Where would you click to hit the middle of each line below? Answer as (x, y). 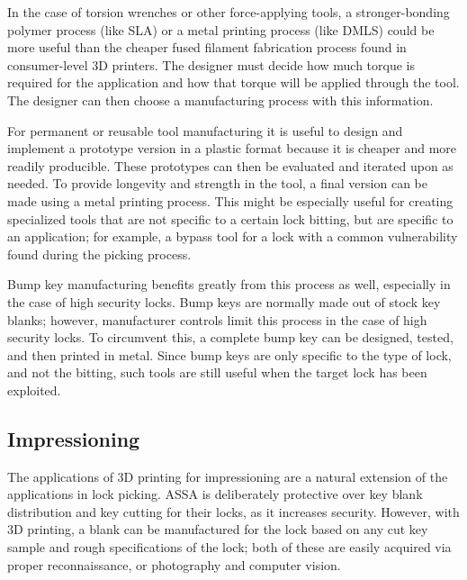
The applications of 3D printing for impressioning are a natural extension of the (228, 476)
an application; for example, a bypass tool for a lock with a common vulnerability (233, 236)
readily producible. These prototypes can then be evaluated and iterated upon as (230, 165)
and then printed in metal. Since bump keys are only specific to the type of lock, (229, 354)
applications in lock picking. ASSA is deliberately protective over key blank (215, 494)
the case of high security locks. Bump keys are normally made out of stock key (224, 301)
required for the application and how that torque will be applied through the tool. (233, 82)
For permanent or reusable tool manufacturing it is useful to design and (205, 130)
